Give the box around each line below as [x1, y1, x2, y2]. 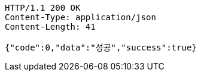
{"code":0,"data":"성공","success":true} [5, 43, 197, 52]
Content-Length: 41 [5, 22, 96, 31]
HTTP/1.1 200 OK [5, 3, 81, 12]
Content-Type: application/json [5, 12, 156, 22]
